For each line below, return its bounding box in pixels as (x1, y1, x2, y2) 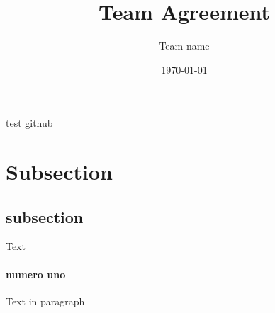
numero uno (6, 266, 66, 281)
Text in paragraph (6, 293, 85, 308)
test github (6, 115, 53, 130)
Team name (159, 38, 210, 53)
